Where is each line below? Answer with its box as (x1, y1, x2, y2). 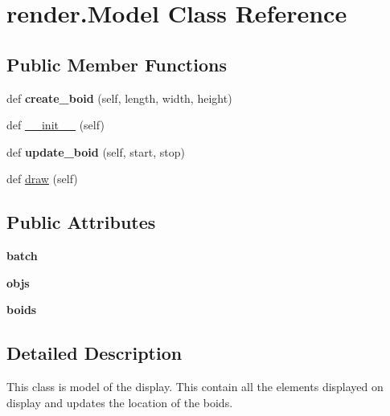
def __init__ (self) (6, 116, 105, 133)
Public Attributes (6, 210, 156, 235)
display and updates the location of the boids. (6, 394, 233, 410)
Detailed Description (6, 341, 183, 365)
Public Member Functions (6, 51, 227, 76)
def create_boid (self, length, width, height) (6, 89, 232, 106)
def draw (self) (6, 170, 78, 187)
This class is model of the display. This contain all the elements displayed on (6, 378, 384, 395)
